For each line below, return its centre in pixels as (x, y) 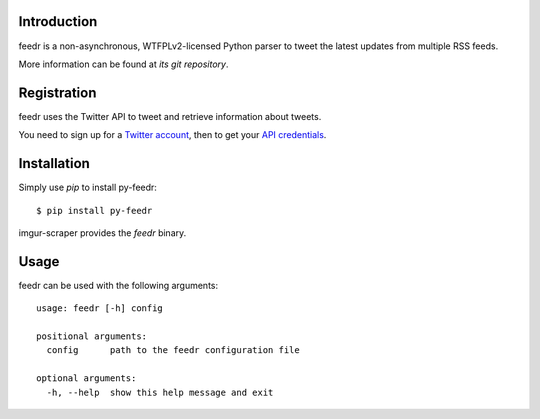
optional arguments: (86, 378)
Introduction (58, 21)
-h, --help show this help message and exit (160, 392)
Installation (54, 163)
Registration (57, 92)
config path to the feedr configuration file (173, 350)
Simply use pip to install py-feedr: (87, 187)
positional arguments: (92, 336)
